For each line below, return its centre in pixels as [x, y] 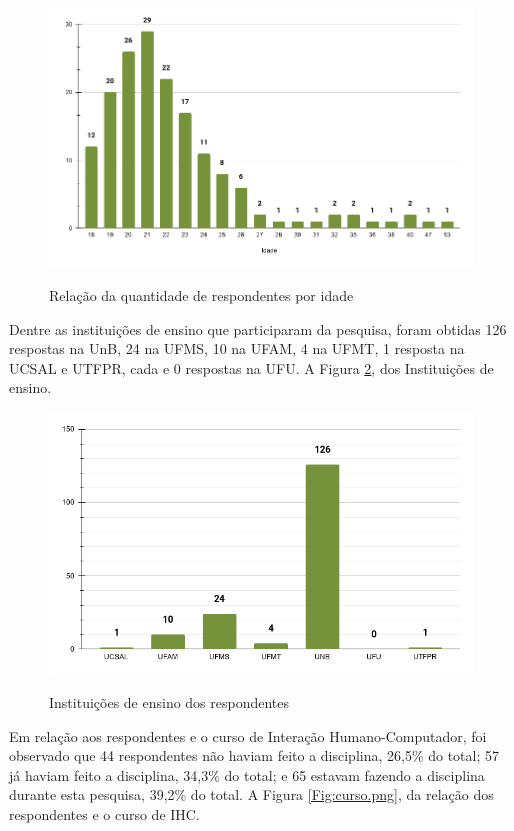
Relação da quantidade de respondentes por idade [201, 294]
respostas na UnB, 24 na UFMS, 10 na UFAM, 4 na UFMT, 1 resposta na [237, 348]
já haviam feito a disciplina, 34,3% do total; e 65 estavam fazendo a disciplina [247, 774]
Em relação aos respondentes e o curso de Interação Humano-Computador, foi [248, 735]
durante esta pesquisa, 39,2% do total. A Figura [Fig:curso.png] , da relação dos [251, 794]
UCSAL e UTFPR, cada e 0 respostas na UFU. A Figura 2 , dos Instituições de [251, 367]
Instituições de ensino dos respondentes [169, 702]
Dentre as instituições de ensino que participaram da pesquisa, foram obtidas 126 [258, 328]
